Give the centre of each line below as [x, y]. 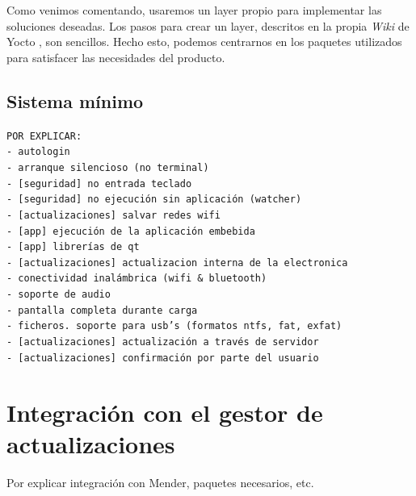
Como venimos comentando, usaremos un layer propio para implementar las [194, 10]
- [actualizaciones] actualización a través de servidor [163, 342]
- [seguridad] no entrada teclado [99, 183]
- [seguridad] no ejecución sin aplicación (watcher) [154, 200]
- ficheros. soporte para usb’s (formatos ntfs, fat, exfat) [174, 326]
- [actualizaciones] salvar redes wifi [113, 215]
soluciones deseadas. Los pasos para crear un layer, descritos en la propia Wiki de [208, 25]
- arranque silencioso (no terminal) [108, 167]
